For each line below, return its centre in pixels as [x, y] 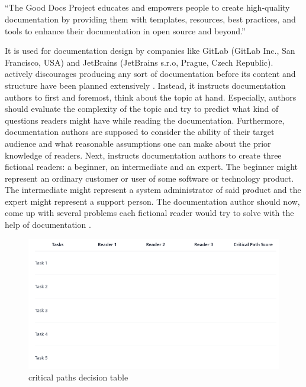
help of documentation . [48, 225]
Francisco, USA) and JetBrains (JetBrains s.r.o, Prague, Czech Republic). [139, 62]
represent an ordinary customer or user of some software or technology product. [149, 178]
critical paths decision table [78, 377]
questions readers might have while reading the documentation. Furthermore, [145, 120]
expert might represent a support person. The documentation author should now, [152, 201]
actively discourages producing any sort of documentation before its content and [150, 74]
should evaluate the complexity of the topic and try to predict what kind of [142, 109]
